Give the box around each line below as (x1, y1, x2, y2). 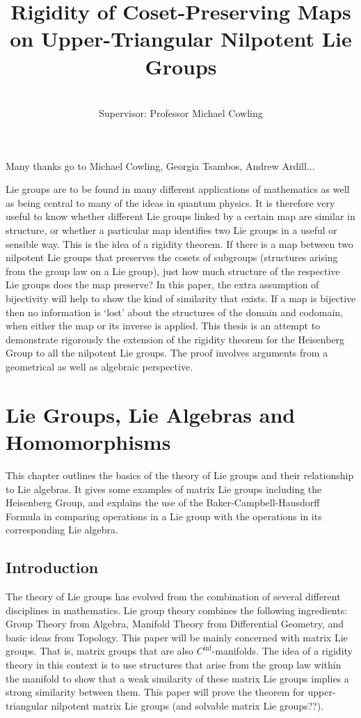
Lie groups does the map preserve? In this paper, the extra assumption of (6, 277, 319, 292)
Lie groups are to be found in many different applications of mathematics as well (6, 182, 350, 196)
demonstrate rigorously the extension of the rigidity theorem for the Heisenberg (6, 331, 345, 346)
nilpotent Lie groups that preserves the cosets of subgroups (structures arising (6, 250, 338, 265)
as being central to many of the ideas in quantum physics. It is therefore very (6, 195, 335, 210)
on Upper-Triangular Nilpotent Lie (10, 24, 352, 53)
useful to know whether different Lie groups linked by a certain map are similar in (6, 209, 355, 224)
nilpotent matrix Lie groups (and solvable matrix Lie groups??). (51, 698, 324, 712)
